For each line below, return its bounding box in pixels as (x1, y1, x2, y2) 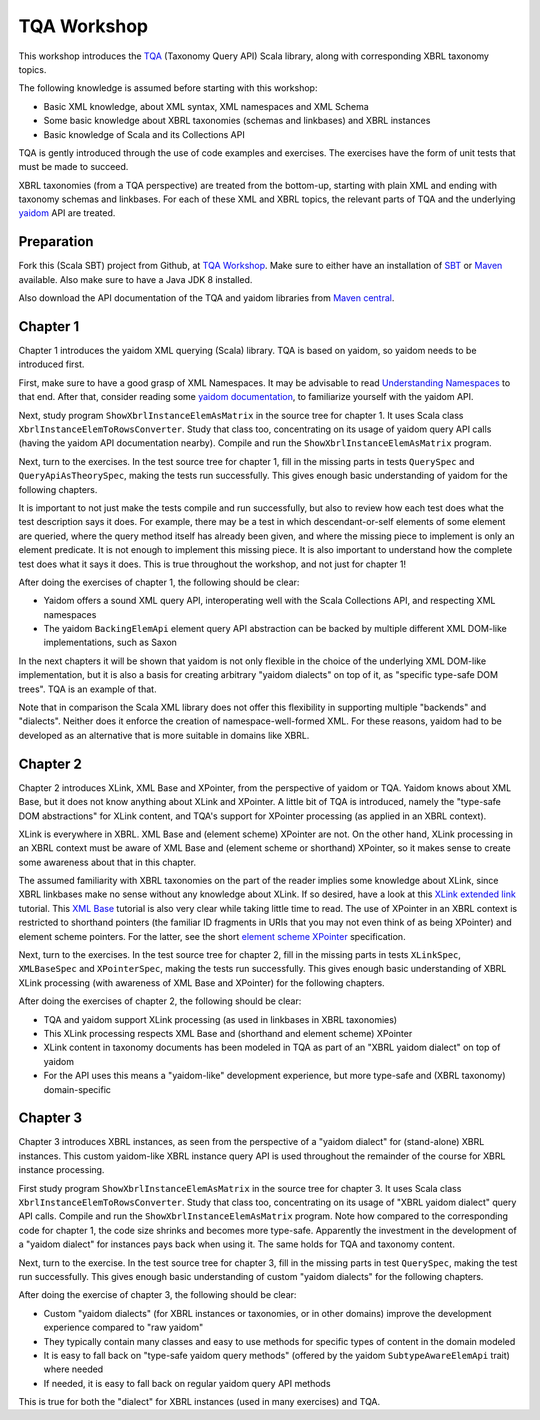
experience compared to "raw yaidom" (43, 1321, 204, 1334)
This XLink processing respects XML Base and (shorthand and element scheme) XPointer (43, 1027, 413, 1039)
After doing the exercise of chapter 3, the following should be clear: (18, 1289, 297, 1301)
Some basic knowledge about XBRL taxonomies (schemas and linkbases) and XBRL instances (43, 115, 431, 127)
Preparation (18, 233, 94, 250)
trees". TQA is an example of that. (18, 683, 157, 695)
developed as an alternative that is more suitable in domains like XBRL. (18, 729, 310, 741)
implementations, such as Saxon (43, 636, 177, 649)
